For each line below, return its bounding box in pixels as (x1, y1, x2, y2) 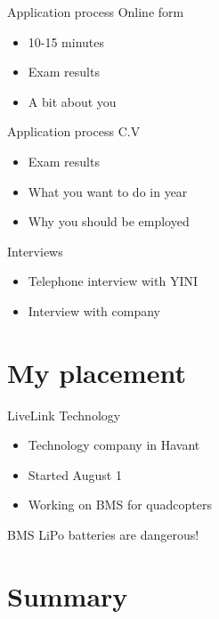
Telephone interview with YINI (28, 272, 199, 290)
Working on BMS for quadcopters (28, 495, 212, 514)
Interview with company (28, 301, 161, 320)
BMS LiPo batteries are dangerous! (7, 525, 199, 544)
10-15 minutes (28, 32, 105, 51)
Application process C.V (7, 122, 141, 141)
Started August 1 (28, 465, 122, 484)
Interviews (7, 241, 63, 260)
